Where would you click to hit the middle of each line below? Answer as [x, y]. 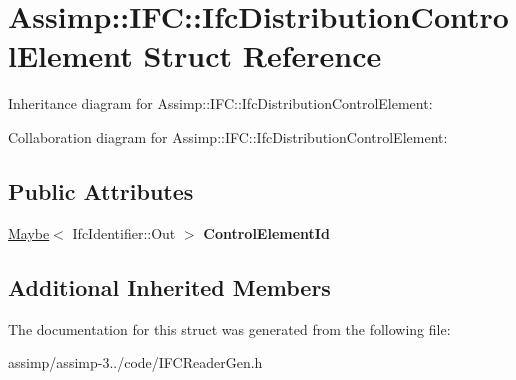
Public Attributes [101, 190]
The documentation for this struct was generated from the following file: [229, 328]
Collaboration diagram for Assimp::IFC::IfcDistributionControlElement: [228, 136]
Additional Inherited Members [169, 286]
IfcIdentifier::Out [124, 232]
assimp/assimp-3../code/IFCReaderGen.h [135, 362]
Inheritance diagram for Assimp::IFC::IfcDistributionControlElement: [220, 103]
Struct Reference [262, 55]
